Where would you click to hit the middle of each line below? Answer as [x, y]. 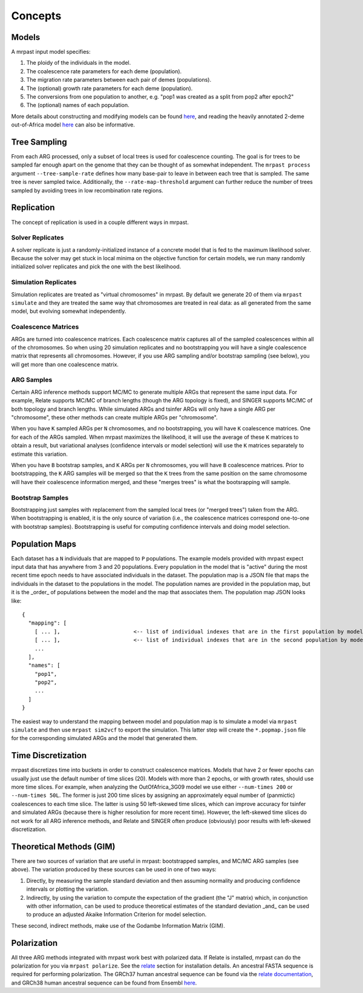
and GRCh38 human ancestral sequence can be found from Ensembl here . [104, 983]
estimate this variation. [39, 454]
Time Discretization [49, 755]
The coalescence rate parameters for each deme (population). [104, 71]
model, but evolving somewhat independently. [69, 311]
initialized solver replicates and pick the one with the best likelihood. [96, 267]
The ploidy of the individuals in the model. [79, 63]
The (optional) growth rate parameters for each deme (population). [110, 88]
